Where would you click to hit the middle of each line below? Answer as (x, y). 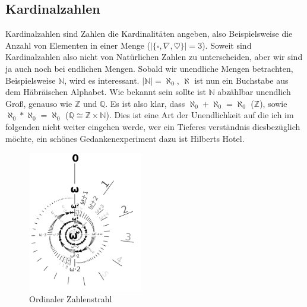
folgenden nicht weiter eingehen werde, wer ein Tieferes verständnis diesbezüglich (153, 126)
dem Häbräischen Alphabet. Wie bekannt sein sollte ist (106, 92)
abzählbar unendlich (254, 92)
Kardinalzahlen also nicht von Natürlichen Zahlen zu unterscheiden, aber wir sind (154, 57)
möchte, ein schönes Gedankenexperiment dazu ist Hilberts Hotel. (125, 138)
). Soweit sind (227, 45)
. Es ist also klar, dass (145, 103)
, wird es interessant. (102, 80)
